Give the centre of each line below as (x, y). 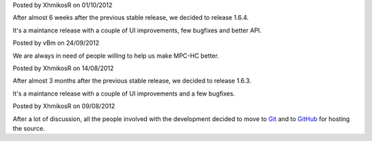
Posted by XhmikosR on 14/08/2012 (63, 68)
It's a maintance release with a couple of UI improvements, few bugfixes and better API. (137, 30)
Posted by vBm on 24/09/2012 (56, 43)
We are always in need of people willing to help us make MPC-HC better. (116, 56)
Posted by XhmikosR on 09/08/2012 (64, 106)
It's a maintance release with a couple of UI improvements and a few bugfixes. (124, 94)
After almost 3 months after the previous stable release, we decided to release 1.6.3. (132, 81)
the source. (29, 128)
